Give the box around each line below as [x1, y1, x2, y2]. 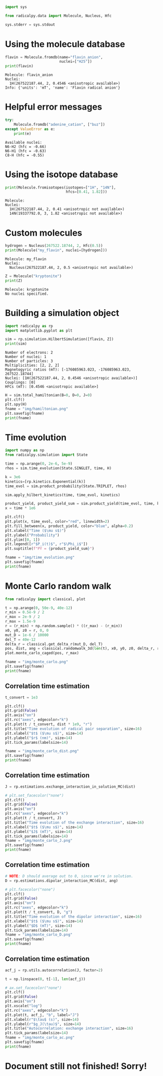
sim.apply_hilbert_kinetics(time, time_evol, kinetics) [5, 492, 120, 497]
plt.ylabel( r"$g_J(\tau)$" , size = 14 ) [5, 1021, 81, 1026]
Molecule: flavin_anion [5, 73, 53, 77]
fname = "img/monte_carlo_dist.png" [5, 749, 79, 754]
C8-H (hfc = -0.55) [5, 152, 45, 158]
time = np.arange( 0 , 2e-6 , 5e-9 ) [5, 461, 73, 466]
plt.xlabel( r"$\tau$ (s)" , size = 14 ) [5, 1017, 79, 1022]
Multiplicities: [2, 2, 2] [5, 363, 60, 368]
